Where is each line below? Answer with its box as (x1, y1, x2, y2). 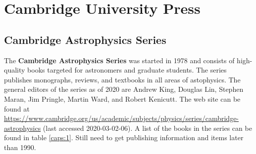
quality (4, 65, 25, 75)
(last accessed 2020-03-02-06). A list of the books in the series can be (43, 122, 252, 133)
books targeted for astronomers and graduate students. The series (27, 65, 227, 75)
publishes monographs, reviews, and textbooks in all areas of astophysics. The (4, 74, 241, 84)
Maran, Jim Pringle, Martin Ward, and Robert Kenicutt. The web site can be (4, 93, 241, 104)
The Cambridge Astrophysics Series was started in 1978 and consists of (4, 55, 235, 65)
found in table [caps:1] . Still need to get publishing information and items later (4, 132, 244, 143)
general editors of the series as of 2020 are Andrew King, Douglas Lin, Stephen (4, 84, 244, 94)
